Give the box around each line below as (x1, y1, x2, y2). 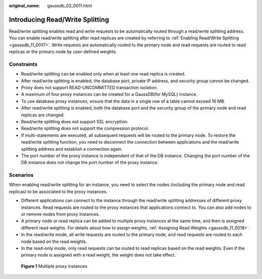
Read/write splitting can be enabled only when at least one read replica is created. (21, 71, 186, 77)
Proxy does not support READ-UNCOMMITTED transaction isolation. (21, 85, 158, 90)
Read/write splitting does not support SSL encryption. (21, 118, 129, 124)
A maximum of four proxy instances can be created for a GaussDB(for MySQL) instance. (21, 92, 197, 97)
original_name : (9, 3, 40, 8)
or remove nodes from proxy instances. (21, 211, 100, 217)
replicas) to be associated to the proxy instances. (9, 188, 108, 194)
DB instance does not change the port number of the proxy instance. (21, 160, 159, 166)
